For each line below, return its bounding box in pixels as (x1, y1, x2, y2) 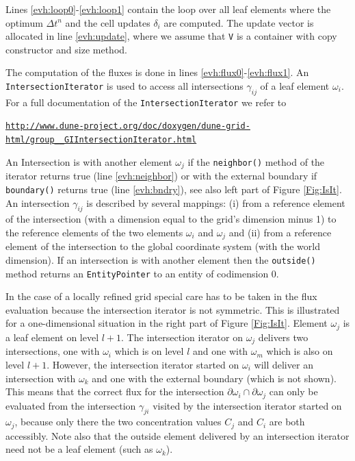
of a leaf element (260, 79, 330, 93)
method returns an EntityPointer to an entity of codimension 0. (5, 266, 279, 280)
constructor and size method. (5, 42, 127, 56)
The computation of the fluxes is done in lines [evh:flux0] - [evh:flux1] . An (5, 65, 309, 79)
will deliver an (254, 357, 313, 371)
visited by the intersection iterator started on (153, 398, 342, 412)
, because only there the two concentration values (14, 414, 222, 429)
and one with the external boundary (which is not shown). (92, 371, 337, 385)
